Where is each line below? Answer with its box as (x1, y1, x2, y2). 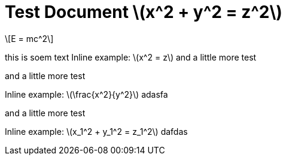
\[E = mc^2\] (5, 33, 54, 44)
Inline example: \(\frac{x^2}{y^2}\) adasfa (5, 89, 168, 99)
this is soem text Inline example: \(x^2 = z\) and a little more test (5, 52, 257, 62)
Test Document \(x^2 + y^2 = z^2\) (5, 2, 282, 22)
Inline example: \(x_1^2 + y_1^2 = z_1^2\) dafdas (5, 126, 188, 137)
